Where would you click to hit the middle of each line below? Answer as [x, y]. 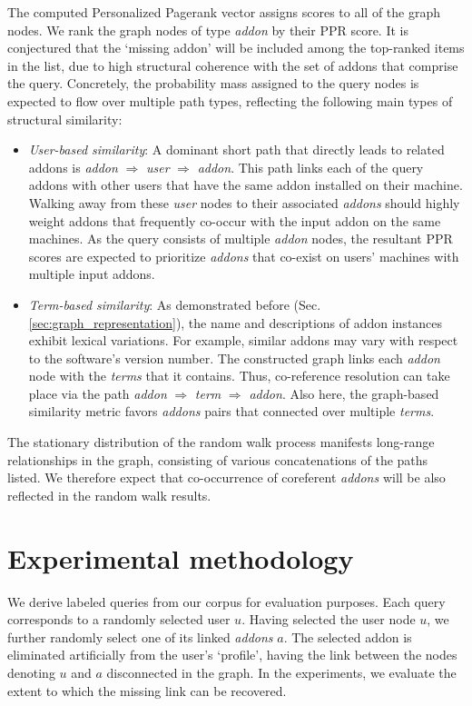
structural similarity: [65, 119]
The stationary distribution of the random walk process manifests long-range [221, 442]
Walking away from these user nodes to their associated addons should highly [244, 202]
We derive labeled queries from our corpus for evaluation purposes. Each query [226, 601]
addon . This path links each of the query [310, 167]
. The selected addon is [348, 636]
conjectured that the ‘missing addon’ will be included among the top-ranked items [236, 48]
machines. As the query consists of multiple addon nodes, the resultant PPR [241, 239]
